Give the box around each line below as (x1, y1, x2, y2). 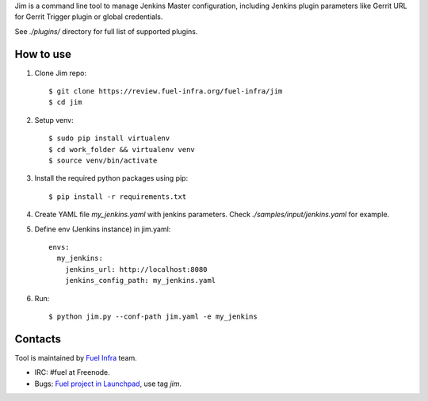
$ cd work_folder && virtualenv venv (48, 145, 196, 154)
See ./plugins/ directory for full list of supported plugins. (14, 26, 198, 36)
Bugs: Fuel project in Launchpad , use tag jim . (34, 379, 182, 388)
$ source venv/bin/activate (48, 156, 158, 166)
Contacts (14, 332, 62, 346)
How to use (14, 48, 71, 61)
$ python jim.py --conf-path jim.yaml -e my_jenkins (48, 311, 258, 321)
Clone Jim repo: (34, 68, 87, 78)
